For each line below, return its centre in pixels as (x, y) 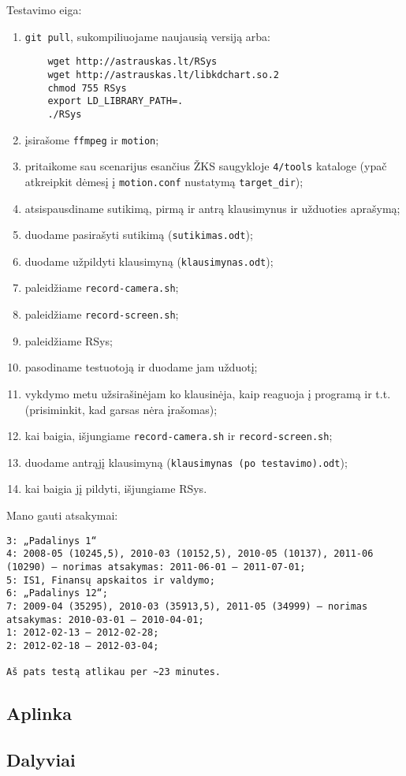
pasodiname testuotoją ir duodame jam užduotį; (141, 367)
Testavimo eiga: (44, 9)
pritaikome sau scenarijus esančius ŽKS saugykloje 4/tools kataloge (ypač (206, 166)
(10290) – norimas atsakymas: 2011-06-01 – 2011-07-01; (156, 567)
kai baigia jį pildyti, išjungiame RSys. (116, 489)
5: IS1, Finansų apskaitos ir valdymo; (111, 580)
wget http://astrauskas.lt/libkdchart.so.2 (163, 75)
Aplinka (39, 713)
